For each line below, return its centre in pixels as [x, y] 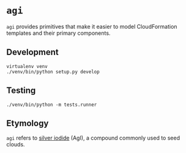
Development [33, 52]
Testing [21, 91]
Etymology [28, 123]
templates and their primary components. [58, 33]
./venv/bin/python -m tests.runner [52, 105]
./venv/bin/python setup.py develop [53, 72]
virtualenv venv [27, 66]
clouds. [16, 144]
